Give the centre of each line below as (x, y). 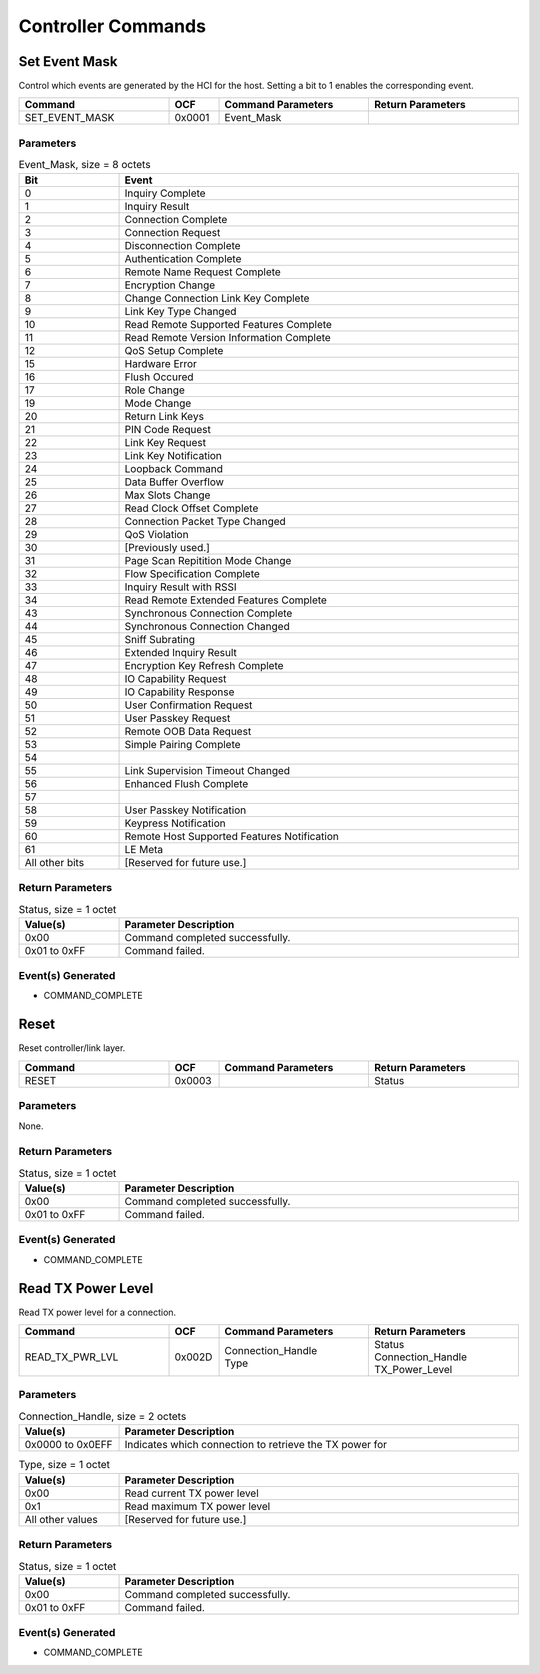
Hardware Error (160, 363)
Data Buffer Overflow (174, 482)
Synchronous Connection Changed (207, 626)
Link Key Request (165, 442)
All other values (61, 1519)
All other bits (54, 862)
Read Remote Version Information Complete (228, 337)
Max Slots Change (167, 495)
